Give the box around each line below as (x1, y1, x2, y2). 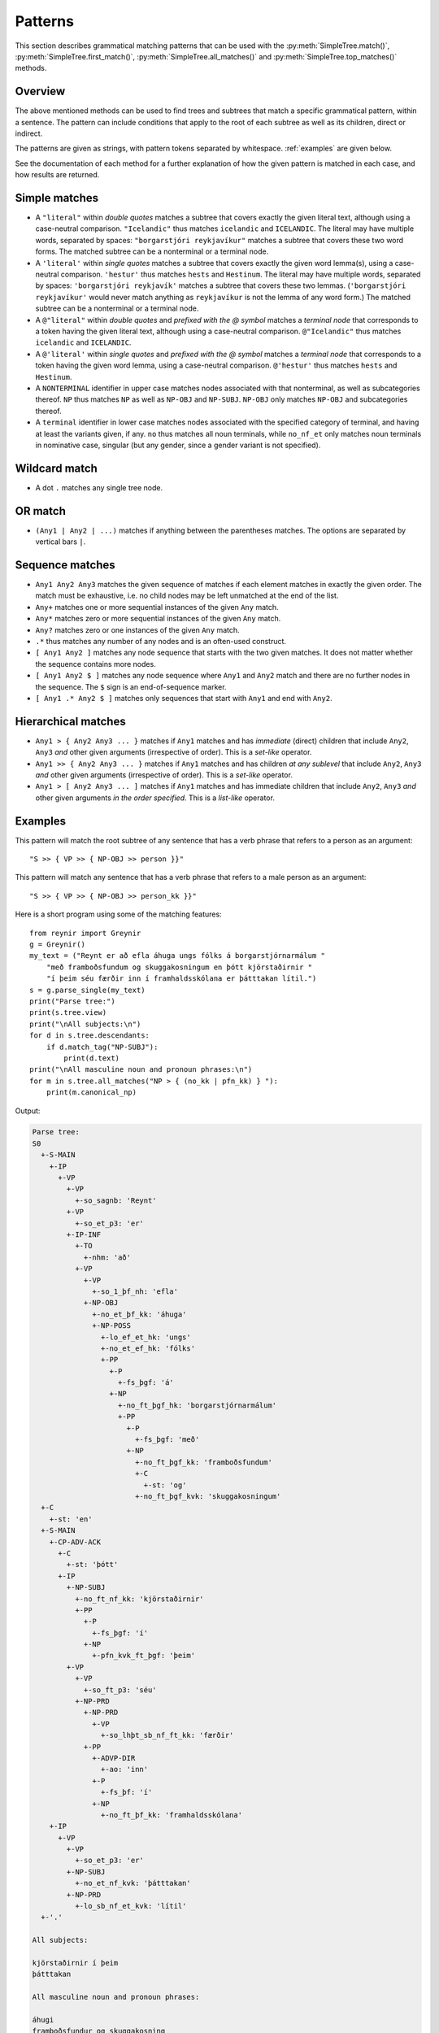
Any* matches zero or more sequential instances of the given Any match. (35, 614, 281, 624)
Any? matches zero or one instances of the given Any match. (35, 625, 240, 634)
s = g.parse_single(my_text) (29, 985, 146, 995)
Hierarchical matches (15, 714, 126, 728)
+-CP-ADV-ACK (49, 1537, 102, 1547)
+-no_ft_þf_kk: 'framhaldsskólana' (100, 1810, 243, 1819)
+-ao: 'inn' (100, 1765, 149, 1774)
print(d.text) (63, 1053, 120, 1063)
